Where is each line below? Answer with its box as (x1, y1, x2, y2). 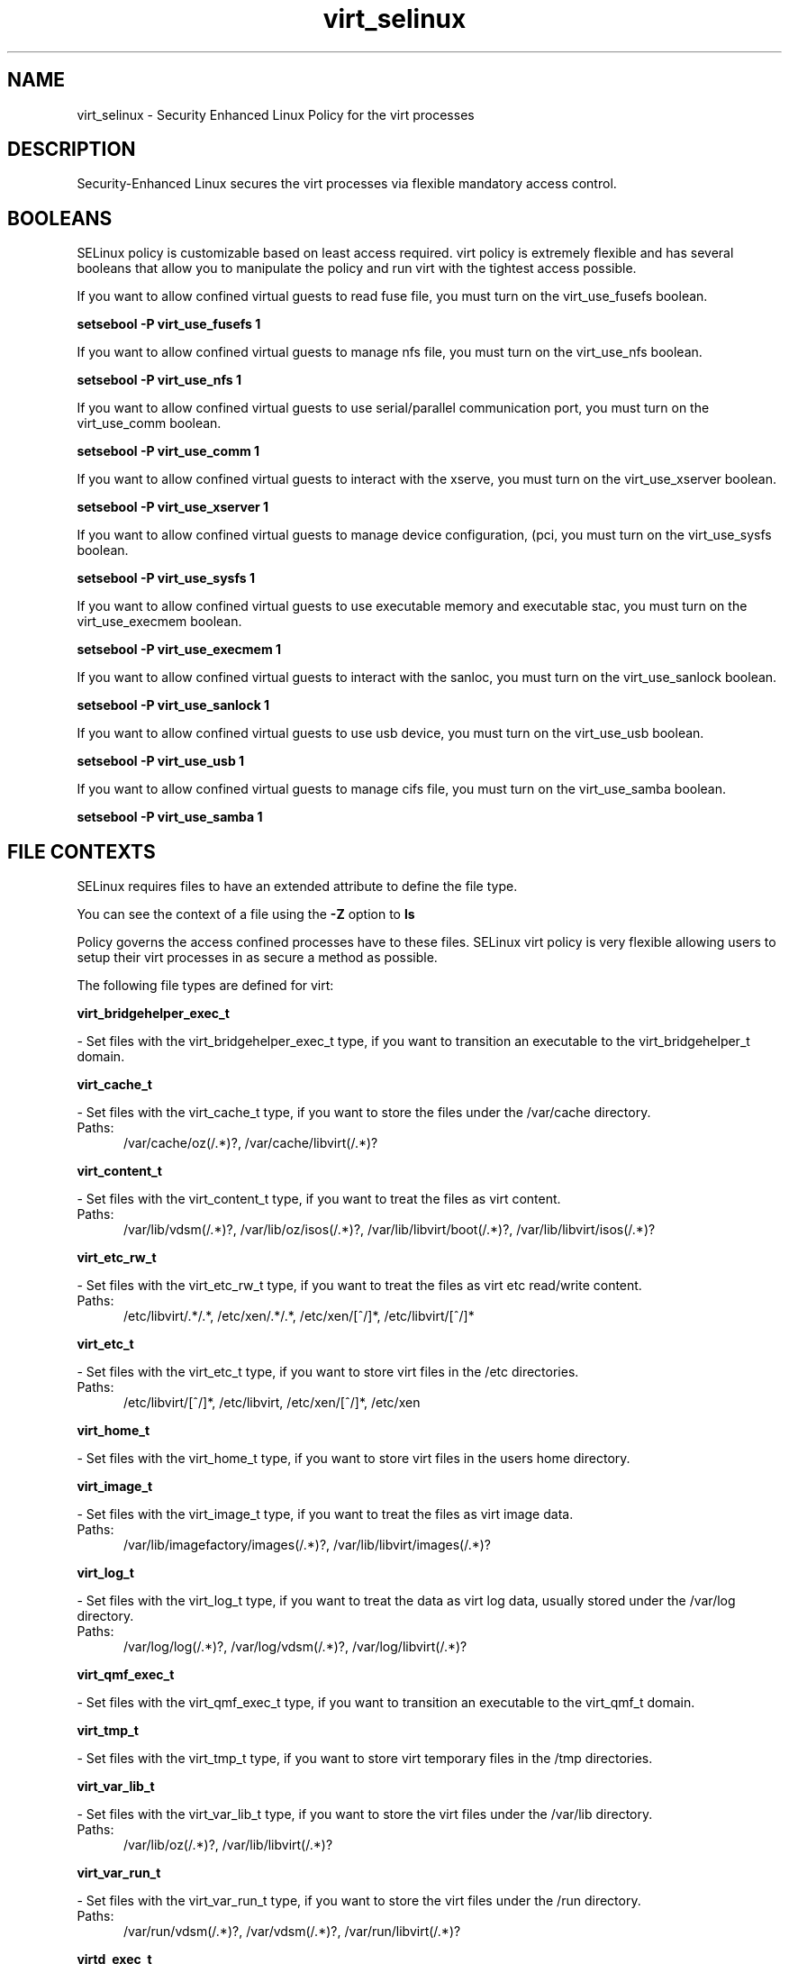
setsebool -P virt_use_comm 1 (77, 443, 260, 459)
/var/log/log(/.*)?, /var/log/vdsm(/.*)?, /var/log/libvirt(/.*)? (123, 1639, 467, 1655)
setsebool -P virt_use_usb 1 (77, 753, 245, 769)
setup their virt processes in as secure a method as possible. (77, 950, 438, 966)
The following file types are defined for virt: (77, 977, 334, 994)
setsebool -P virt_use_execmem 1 (77, 641, 282, 658)
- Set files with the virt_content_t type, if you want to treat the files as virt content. (77, 1191, 561, 1207)
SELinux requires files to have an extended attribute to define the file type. (77, 878, 518, 895)
